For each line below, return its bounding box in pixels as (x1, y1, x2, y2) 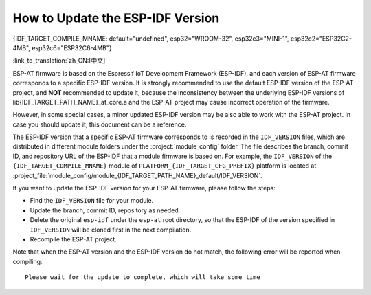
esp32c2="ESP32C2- (290, 34, 352, 43)
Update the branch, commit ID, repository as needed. (30, 206, 181, 215)
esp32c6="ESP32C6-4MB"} (32, 43, 113, 52)
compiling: (12, 257, 43, 265)
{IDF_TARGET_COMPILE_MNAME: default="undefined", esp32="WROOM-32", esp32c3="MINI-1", (12, 34, 289, 43)
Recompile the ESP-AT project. (30, 234, 117, 243)
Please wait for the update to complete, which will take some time (25, 274, 260, 281)
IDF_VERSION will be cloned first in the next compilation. (30, 226, 192, 234)
